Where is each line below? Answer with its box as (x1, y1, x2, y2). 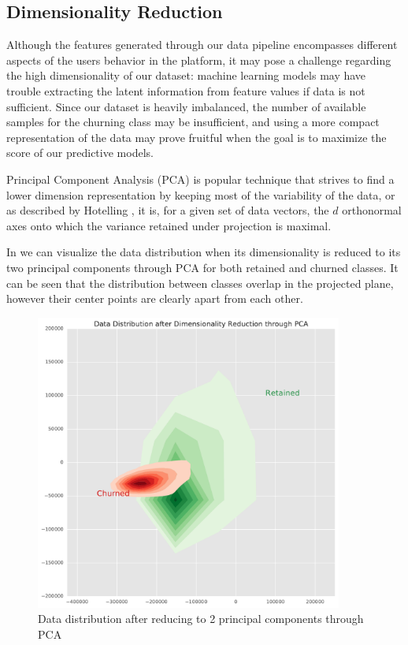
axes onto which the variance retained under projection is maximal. (6, 217, 332, 233)
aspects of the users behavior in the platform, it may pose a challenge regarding (6, 51, 391, 68)
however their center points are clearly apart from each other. (6, 290, 303, 307)
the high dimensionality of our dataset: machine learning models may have (6, 67, 366, 84)
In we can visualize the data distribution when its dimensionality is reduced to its (6, 244, 401, 260)
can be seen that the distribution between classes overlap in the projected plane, (6, 274, 394, 291)
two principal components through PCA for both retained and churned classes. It (6, 259, 399, 275)
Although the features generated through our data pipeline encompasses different (6, 36, 398, 53)
